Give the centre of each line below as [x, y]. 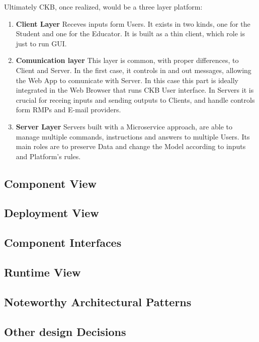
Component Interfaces [63, 243]
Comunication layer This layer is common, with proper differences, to [127, 60]
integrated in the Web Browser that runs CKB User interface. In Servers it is [135, 90]
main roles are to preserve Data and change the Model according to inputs [131, 146]
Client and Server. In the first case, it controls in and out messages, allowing [134, 70]
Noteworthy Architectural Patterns [98, 301]
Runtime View [42, 272]
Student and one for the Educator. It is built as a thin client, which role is [130, 33]
